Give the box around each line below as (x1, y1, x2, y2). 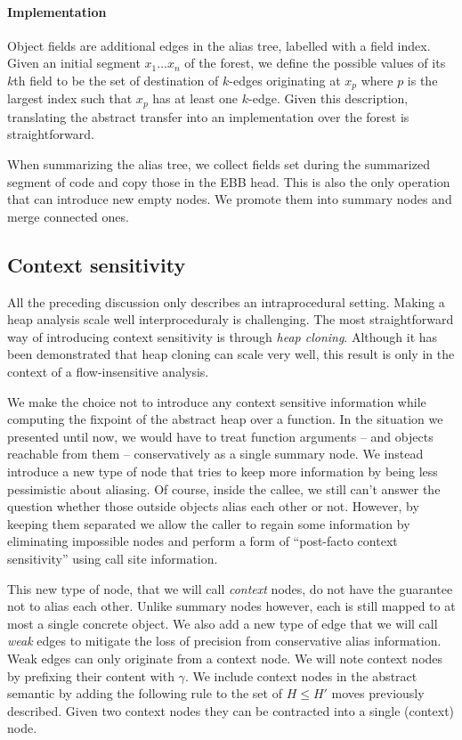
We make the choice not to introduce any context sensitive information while (7, 392, 426, 411)
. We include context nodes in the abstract (184, 666, 417, 685)
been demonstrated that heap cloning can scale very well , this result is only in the (7, 345, 455, 363)
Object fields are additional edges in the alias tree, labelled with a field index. (7, 36, 431, 54)
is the (407, 70, 438, 89)
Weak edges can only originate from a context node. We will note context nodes (7, 648, 443, 667)
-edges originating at (229, 70, 341, 89)
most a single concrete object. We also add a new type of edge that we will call (7, 614, 438, 632)
